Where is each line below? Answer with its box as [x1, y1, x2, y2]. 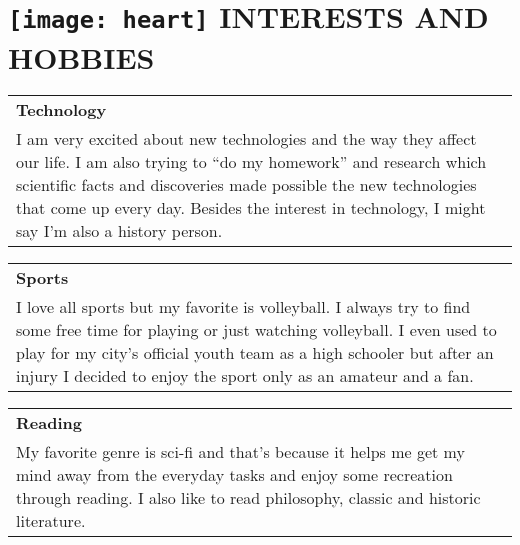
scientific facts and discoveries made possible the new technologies [16, 173, 477, 197]
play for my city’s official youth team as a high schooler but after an [16, 341, 494, 365]
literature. [16, 509, 86, 533]
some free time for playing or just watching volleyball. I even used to [16, 318, 497, 342]
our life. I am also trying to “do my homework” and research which [16, 150, 487, 174]
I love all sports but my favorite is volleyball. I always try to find [16, 295, 471, 319]
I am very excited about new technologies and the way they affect [16, 127, 477, 151]
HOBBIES [8, 36, 155, 77]
